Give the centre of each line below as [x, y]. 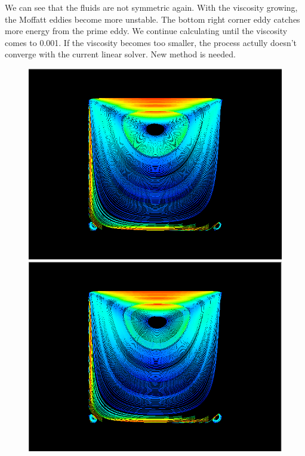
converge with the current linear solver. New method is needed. [120, 54]
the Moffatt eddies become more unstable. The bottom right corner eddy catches [152, 19]
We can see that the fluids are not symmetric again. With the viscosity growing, [151, 7]
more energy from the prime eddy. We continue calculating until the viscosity [146, 31]
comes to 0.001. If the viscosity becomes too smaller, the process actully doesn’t [151, 42]
